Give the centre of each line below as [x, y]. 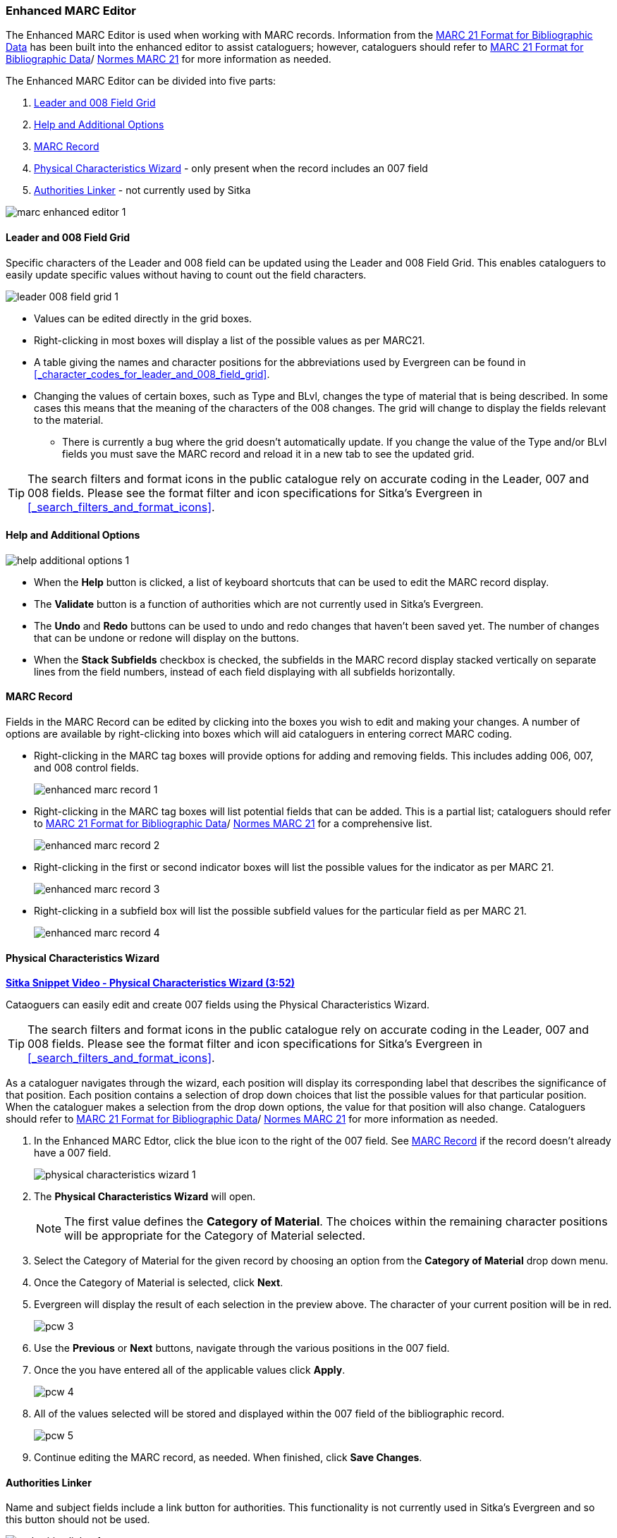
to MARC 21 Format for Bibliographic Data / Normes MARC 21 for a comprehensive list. [233, 824]
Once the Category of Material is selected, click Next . [159, 1283]
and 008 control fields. [87, 768]
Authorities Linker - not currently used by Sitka [142, 190]
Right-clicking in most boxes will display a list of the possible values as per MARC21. [230, 340]
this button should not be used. [78, 1520]
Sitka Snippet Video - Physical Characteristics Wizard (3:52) [151, 983]
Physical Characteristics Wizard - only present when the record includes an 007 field [231, 169]
